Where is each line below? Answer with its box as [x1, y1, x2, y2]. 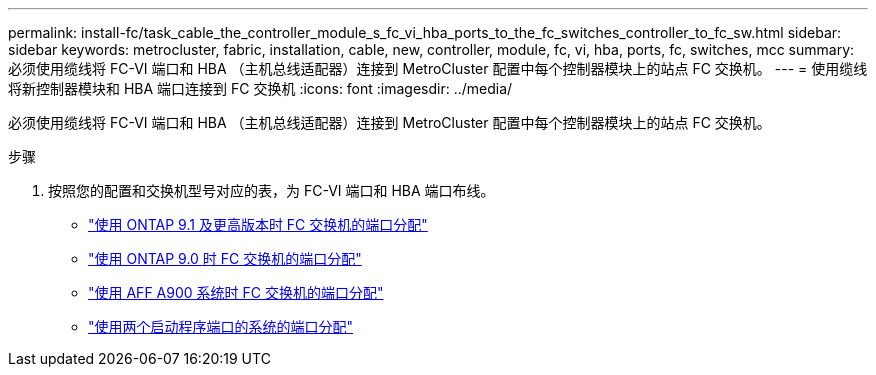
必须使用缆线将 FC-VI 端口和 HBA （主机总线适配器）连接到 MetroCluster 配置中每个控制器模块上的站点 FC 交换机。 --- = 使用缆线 [8, 60, 868, 77]
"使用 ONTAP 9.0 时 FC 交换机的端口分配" [88, 250, 362, 267]
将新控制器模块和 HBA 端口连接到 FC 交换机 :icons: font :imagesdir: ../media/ [8, 80, 513, 97]
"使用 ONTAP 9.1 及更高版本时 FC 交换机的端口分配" [88, 216, 428, 233]
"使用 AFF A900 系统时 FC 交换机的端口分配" [88, 284, 384, 301]
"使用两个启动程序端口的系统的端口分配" [88, 318, 354, 335]
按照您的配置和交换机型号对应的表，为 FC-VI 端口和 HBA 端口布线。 [48, 182, 495, 199]
